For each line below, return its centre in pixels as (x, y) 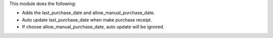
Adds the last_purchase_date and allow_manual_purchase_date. (88, 13)
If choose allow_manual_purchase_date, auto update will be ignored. (93, 27)
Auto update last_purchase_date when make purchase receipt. (87, 19)
